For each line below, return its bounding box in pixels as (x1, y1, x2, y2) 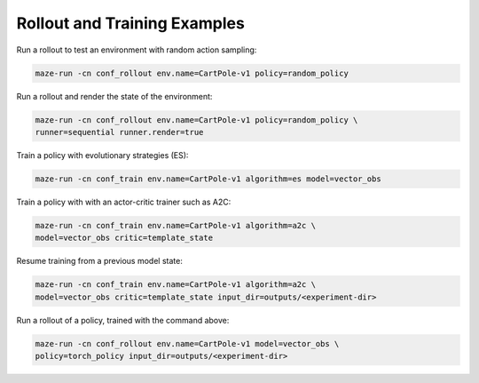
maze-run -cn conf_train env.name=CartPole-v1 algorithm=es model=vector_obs (35, 173, 381, 184)
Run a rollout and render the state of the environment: (16, 91, 213, 101)
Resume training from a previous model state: (16, 256, 184, 267)
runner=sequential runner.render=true (35, 127, 204, 137)
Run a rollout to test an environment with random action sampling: (16, 44, 257, 55)
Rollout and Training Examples (16, 13, 246, 33)
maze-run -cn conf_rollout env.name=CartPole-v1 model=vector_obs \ (35, 339, 340, 348)
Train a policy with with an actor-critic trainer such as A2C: (16, 196, 232, 207)
